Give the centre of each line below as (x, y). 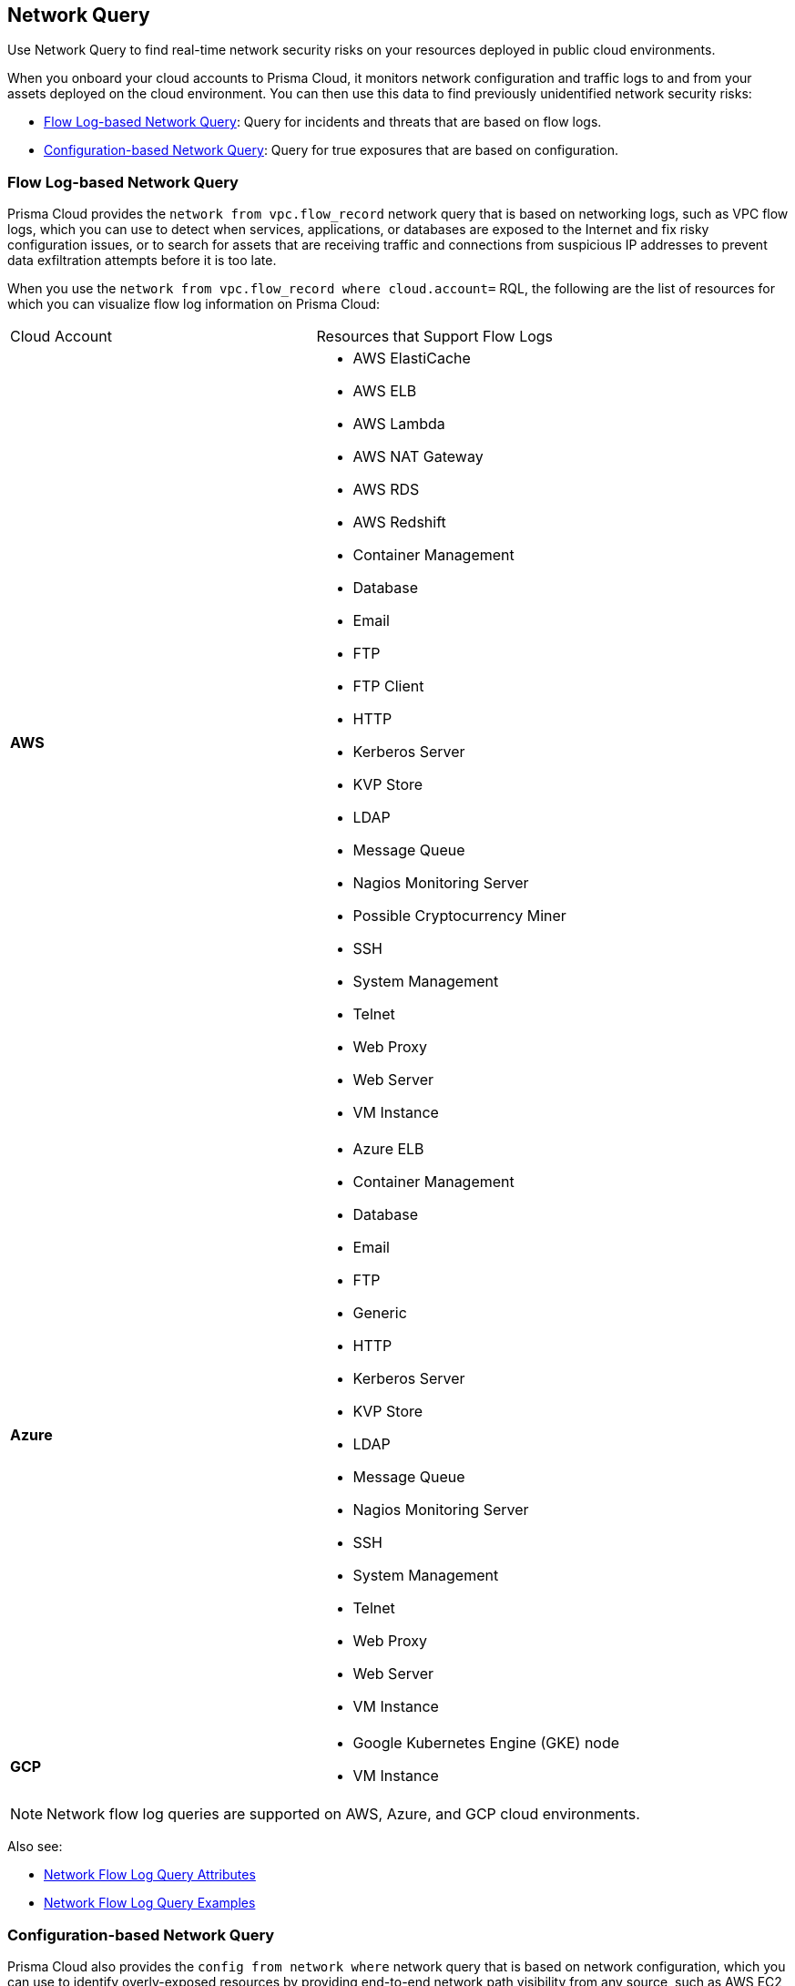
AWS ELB (385, 391)
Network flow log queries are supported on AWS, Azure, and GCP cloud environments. (343, 1814)
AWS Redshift (399, 522)
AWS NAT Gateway (418, 457)
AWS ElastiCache (412, 358)
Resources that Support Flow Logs (435, 337)
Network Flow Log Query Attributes (150, 1875)
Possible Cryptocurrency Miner (459, 916)
